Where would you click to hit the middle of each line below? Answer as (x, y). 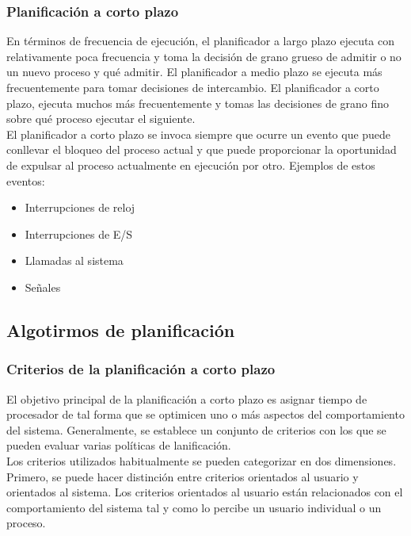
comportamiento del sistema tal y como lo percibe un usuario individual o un (194, 507)
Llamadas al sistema (74, 260)
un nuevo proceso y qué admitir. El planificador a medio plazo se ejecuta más (194, 72)
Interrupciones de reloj (80, 207)
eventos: (26, 180)
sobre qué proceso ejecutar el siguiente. (101, 119)
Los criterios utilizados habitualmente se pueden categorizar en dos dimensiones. (202, 460)
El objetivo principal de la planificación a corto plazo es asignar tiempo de (187, 398)
